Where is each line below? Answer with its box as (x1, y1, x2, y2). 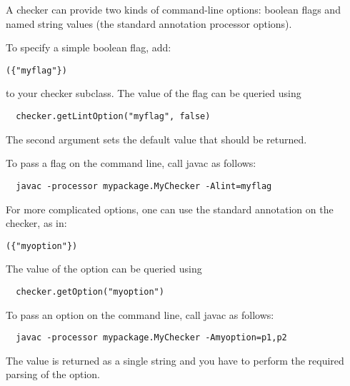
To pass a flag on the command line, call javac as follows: (6, 156, 256, 171)
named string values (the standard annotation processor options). (6, 16, 292, 31)
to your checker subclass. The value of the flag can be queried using (6, 86, 301, 101)
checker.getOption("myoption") (16, 286, 164, 297)
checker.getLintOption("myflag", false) (16, 111, 211, 122)
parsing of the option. (6, 367, 100, 382)
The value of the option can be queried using (6, 261, 202, 276)
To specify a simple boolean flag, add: (6, 40, 171, 55)
